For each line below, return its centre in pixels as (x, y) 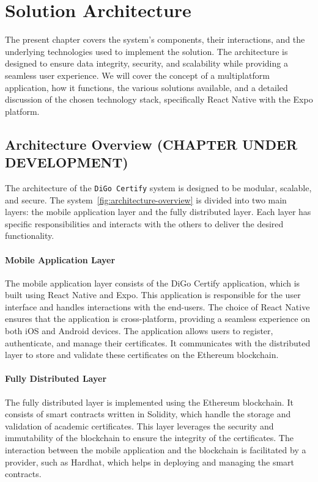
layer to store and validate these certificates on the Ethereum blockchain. (142, 355)
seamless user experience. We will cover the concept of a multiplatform (137, 75)
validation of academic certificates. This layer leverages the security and (139, 425)
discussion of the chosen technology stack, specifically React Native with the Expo (159, 99)
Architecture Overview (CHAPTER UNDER (151, 144)
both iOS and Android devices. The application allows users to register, (139, 331)
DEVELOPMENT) (67, 162)
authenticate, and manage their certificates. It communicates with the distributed (158, 342)
